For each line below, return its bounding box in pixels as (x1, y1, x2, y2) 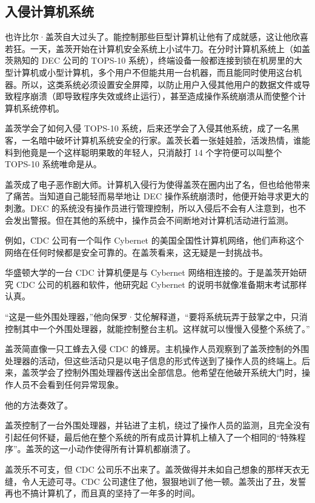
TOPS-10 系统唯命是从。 (5, 158, 102, 170)
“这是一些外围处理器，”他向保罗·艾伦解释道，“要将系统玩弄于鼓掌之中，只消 (5, 310, 308, 323)
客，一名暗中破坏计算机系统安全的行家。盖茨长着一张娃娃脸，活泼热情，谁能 (5, 133, 310, 146)
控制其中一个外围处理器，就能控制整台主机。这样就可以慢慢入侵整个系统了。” (5, 322, 310, 335)
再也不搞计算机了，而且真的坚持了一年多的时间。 (5, 487, 200, 499)
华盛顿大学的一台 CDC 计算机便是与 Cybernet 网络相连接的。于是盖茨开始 (5, 266, 299, 279)
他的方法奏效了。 (5, 398, 73, 411)
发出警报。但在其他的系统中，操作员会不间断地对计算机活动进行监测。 (13, 213, 293, 226)
